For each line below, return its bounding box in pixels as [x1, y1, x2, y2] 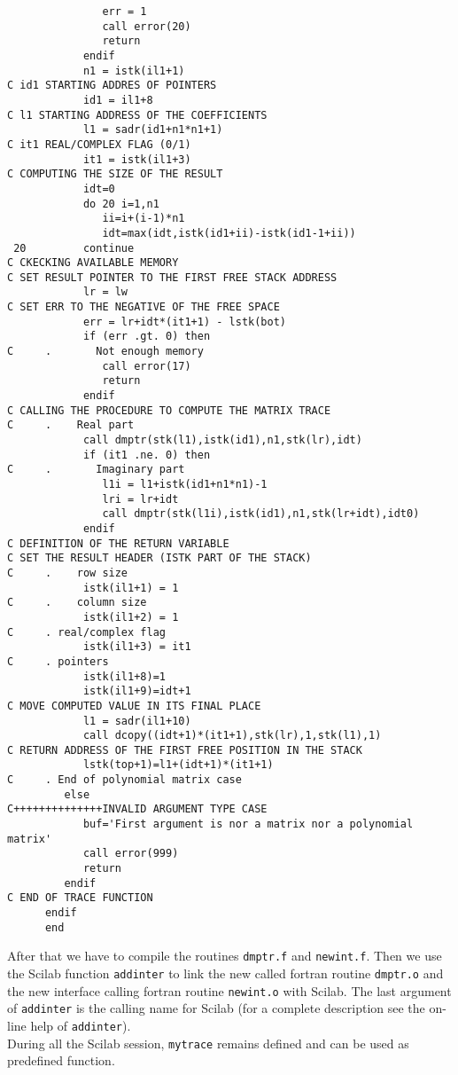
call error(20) [102, 20, 191, 33]
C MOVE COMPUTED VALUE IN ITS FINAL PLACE [7, 699, 261, 712]
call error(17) [102, 359, 191, 373]
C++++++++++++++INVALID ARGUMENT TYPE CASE [7, 803, 268, 816]
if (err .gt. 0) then [82, 330, 211, 343]
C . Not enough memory [7, 345, 204, 358]
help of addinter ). [30, 1016, 131, 1034]
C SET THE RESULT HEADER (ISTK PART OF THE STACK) [7, 552, 312, 565]
